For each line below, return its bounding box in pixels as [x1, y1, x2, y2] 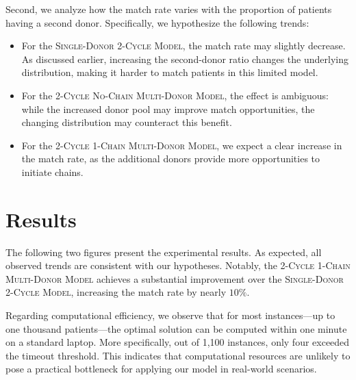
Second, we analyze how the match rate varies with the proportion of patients [5, 2, 332, 16]
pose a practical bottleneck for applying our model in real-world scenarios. [5, 362, 317, 376]
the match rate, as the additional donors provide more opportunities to [21, 151, 320, 166]
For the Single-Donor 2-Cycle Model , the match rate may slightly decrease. [21, 38, 346, 53]
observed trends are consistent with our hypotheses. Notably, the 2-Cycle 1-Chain [5, 258, 351, 273]
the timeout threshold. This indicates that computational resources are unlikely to [5, 348, 351, 362]
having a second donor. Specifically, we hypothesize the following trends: [5, 15, 309, 29]
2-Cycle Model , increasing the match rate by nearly [5, 285, 227, 299]
